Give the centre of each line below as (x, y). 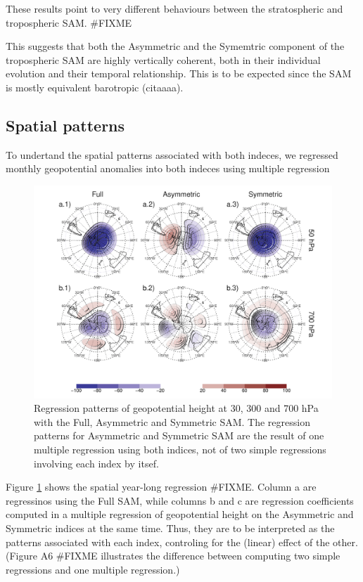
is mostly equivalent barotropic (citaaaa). (95, 87)
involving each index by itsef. (96, 463)
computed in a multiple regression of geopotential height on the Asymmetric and (180, 514)
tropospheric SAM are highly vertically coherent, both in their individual (163, 59)
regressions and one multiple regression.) (93, 569)
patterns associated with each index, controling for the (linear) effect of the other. (182, 542)
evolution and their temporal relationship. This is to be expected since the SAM (179, 73)
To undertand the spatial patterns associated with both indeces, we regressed (172, 154)
